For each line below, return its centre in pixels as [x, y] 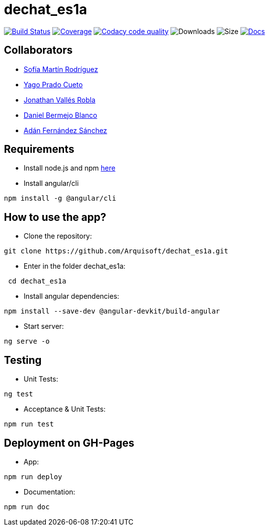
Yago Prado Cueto [53, 84]
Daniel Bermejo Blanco [61, 115]
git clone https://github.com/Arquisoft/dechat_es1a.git [116, 251]
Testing [23, 360]
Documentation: [50, 492]
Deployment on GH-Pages [69, 443]
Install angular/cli [51, 183]
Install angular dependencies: [71, 296]
